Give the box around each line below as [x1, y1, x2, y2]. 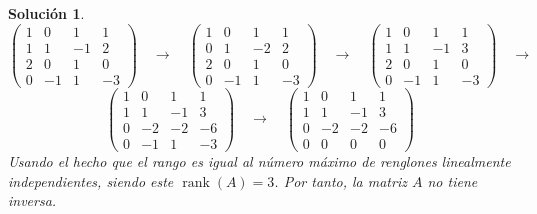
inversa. [8, 190, 57, 211]
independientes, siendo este [8, 170, 174, 191]
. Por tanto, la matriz [274, 170, 407, 191]
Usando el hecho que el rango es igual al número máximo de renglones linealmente [8, 150, 511, 171]
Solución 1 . [8, 3, 85, 23]
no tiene [427, 170, 478, 191]
